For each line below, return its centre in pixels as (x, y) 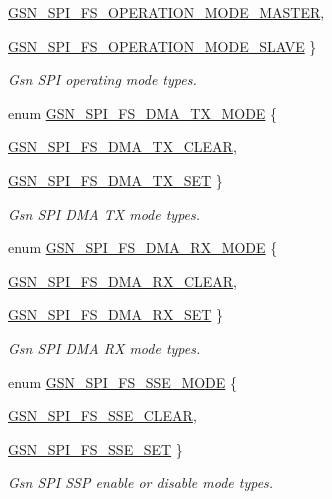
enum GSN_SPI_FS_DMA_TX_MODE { (143, 112)
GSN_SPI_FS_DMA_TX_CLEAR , (122, 146)
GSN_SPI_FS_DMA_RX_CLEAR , (123, 280)
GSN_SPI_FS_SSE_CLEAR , (102, 415)
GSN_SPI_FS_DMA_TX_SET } (115, 179)
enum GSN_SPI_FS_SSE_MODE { (123, 381)
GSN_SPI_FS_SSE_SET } (95, 448)
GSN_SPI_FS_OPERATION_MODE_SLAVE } (162, 45)
